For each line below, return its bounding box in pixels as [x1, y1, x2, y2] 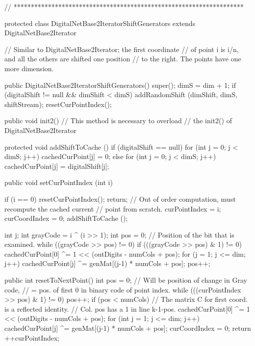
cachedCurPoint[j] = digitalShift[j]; [4, 160, 109, 171]
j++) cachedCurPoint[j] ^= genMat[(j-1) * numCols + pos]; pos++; [4, 258, 210, 268]
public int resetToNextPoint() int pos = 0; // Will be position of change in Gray [4, 275, 247, 285]
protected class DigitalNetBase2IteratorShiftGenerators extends [4, 18, 196, 28]
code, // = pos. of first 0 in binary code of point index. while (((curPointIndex [4, 284, 241, 294]
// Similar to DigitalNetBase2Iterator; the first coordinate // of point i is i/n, [4, 44, 239, 54]
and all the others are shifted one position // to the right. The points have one [4, 53, 241, 64]
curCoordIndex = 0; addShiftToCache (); [4, 213, 128, 223]
